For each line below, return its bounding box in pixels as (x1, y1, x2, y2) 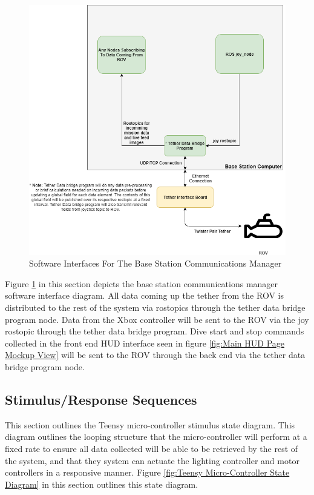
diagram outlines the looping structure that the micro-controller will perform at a (5, 430, 307, 443)
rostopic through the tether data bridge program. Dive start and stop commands (5, 325, 304, 337)
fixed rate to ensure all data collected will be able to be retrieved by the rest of (5, 442, 298, 454)
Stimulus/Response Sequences (5, 390, 197, 408)
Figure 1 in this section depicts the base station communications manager (5, 277, 278, 290)
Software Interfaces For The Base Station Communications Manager (29, 257, 282, 270)
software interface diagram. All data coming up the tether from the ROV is (5, 289, 284, 302)
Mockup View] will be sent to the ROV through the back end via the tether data (5, 348, 306, 361)
